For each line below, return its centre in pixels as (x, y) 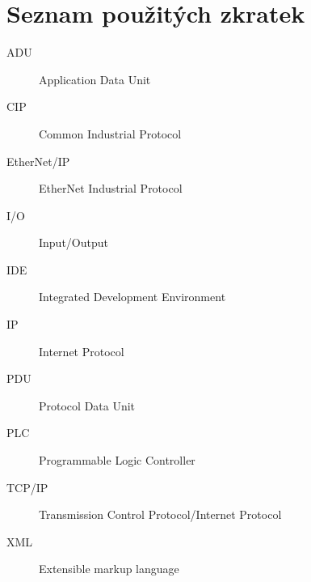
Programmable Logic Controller (117, 460)
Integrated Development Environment (132, 297)
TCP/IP (27, 487)
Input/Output (74, 242)
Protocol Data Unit (87, 405)
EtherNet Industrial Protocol (111, 188)
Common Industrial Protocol (110, 133)
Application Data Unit (95, 79)
